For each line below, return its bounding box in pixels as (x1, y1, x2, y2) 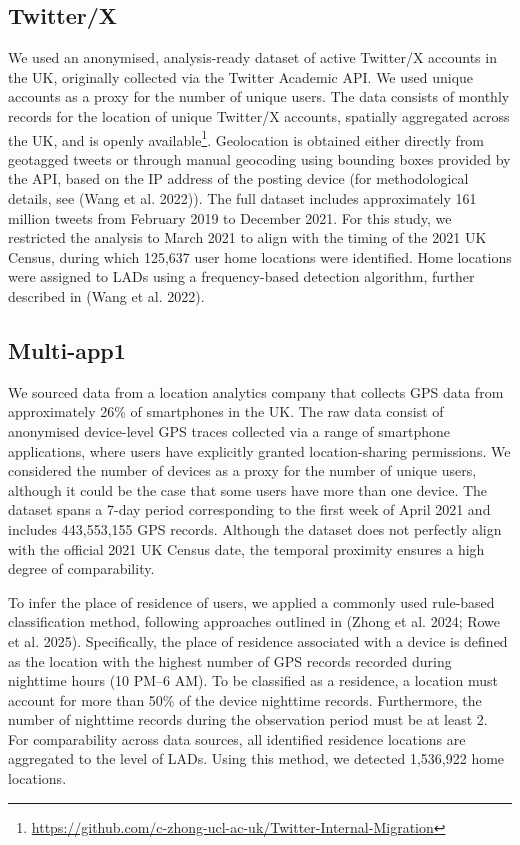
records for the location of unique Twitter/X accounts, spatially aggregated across (8, 105, 510, 126)
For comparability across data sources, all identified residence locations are (8, 728, 466, 749)
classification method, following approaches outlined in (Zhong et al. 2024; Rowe (8, 611, 501, 632)
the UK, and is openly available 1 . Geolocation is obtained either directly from (8, 126, 485, 150)
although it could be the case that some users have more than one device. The (8, 479, 488, 500)
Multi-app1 (8, 334, 126, 365)
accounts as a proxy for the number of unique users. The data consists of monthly (8, 86, 510, 107)
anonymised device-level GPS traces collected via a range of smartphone (8, 420, 450, 441)
